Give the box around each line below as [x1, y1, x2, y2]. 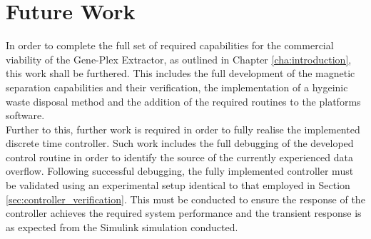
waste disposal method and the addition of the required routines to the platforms [6, 93, 361, 108]
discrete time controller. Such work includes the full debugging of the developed [6, 136, 354, 151]
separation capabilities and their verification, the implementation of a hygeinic [6, 79, 348, 94]
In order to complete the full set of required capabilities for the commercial [6, 38, 334, 53]
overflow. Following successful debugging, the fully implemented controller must [6, 163, 354, 178]
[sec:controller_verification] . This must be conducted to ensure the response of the [6, 191, 365, 206]
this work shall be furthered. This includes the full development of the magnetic [6, 66, 355, 81]
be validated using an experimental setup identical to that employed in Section [6, 178, 350, 193]
